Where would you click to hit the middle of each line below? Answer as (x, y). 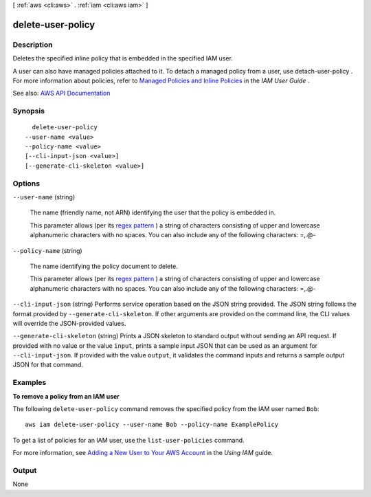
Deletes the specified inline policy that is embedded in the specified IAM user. (123, 58)
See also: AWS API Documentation (61, 93)
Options (26, 184)
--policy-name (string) (47, 250)
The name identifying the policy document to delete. (104, 266)
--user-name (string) (44, 197)
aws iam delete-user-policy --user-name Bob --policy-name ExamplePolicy (152, 425)
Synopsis (29, 111)
